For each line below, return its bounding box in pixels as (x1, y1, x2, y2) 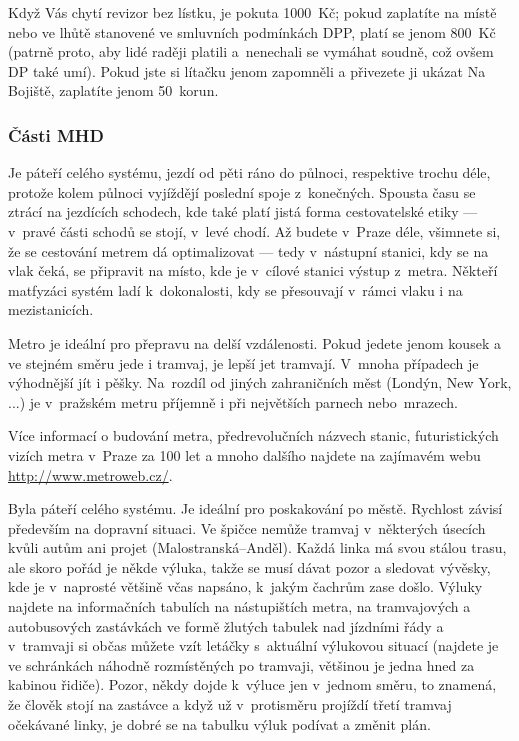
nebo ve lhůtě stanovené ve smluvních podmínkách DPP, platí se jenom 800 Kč (8, 21, 496, 42)
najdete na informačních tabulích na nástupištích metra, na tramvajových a (8, 596, 471, 617)
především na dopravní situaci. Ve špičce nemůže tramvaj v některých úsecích (8, 517, 486, 538)
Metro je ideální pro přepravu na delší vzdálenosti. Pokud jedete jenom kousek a (8, 332, 501, 353)
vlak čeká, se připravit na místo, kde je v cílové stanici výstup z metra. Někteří (8, 260, 498, 281)
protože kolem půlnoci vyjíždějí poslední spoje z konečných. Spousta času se (8, 181, 476, 202)
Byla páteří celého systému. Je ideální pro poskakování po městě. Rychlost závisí (8, 498, 503, 519)
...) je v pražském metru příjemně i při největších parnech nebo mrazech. (8, 391, 458, 412)
